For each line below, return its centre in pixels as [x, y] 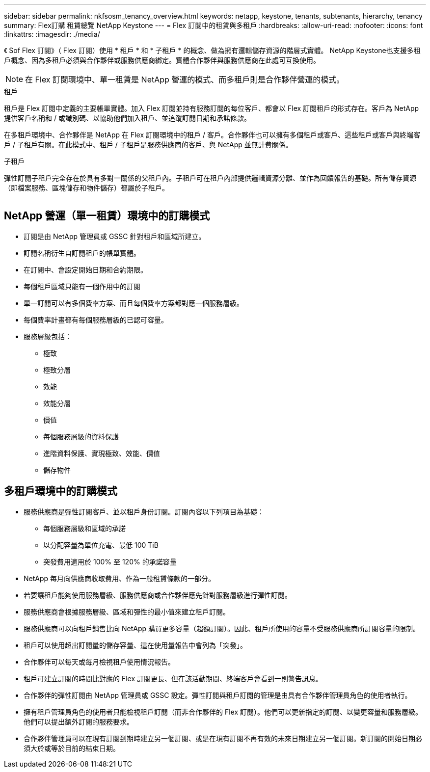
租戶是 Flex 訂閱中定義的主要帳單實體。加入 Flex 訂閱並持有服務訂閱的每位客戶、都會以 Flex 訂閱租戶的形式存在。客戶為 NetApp [212, 108]
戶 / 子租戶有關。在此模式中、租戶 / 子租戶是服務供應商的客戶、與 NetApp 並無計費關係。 [148, 145]
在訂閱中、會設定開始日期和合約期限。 [85, 269]
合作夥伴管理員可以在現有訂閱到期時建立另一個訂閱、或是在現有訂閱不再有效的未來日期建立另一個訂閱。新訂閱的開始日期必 [223, 738]
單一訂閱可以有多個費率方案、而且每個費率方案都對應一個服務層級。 [134, 303]
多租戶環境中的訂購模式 [61, 491]
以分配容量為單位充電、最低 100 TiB [101, 545]
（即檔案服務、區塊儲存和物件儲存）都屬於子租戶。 [86, 188]
